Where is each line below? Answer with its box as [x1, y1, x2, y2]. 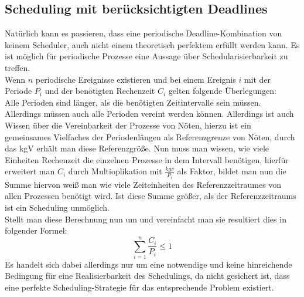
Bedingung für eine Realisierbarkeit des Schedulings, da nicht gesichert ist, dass [5, 269, 290, 282]
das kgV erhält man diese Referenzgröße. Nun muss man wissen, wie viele [5, 142, 269, 154]
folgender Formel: [5, 224, 67, 237]
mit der [244, 73, 271, 85]
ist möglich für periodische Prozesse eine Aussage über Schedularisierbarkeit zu [5, 50, 288, 62]
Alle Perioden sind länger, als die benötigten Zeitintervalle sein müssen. [5, 96, 261, 108]
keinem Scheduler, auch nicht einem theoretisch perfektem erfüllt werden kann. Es [5, 38, 300, 50]
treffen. [5, 61, 30, 73]
